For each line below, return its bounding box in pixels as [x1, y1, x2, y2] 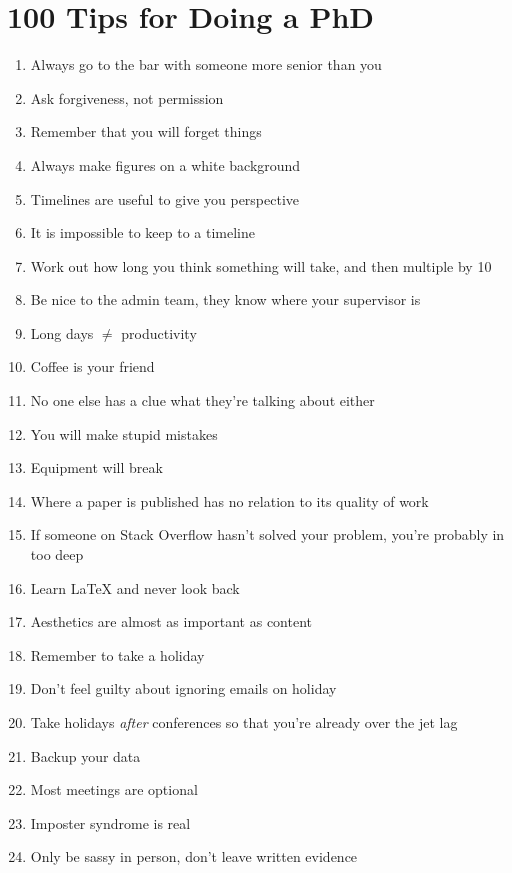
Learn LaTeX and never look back [30, 577, 240, 598]
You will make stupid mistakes [30, 423, 218, 444]
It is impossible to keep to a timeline [30, 222, 255, 243]
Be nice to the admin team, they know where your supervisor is [30, 289, 421, 310]
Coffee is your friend [30, 356, 155, 377]
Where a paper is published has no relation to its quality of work [30, 490, 429, 511]
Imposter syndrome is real [30, 812, 191, 833]
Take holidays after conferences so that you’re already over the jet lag [30, 712, 458, 732]
